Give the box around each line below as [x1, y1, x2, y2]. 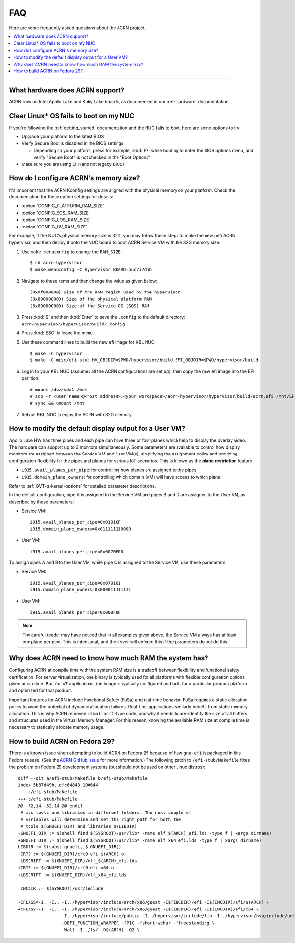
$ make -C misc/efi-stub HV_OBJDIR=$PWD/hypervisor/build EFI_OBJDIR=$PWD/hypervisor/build [30, 358, 258, 363]
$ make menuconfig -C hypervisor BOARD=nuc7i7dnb [30, 267, 152, 273]
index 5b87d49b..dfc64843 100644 [18, 782, 98, 788]
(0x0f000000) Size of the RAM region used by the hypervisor [30, 290, 180, 295]
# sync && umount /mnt [30, 400, 85, 406]
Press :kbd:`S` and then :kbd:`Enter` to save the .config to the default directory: [21, 314, 185, 320]
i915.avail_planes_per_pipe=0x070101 [30, 580, 121, 585]
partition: [21, 375, 40, 381]
